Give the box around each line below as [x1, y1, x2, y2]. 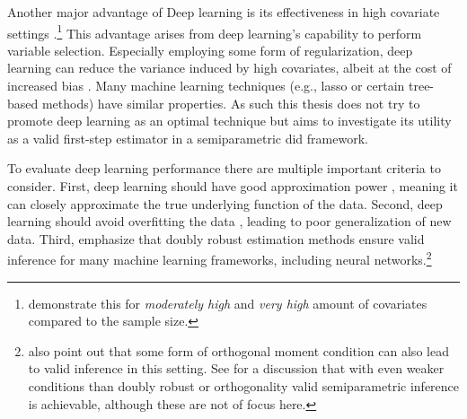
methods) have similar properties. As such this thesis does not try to [41, 93, 420, 112]
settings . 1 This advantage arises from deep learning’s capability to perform [7, 21, 422, 42]
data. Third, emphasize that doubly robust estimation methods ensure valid [7, 229, 425, 248]
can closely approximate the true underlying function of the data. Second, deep [7, 194, 443, 213]
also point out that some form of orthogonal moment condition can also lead [28, 341, 449, 360]
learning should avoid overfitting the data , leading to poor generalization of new [7, 212, 452, 231]
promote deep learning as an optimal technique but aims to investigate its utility [7, 111, 452, 130]
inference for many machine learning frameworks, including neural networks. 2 [7, 248, 432, 269]
